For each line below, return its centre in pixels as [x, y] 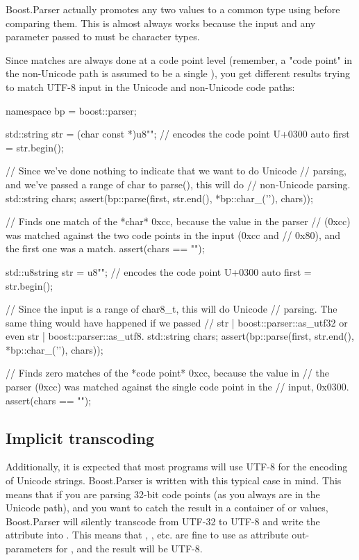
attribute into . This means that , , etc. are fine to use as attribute [147, 535]
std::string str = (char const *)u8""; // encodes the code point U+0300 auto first [178, 134]
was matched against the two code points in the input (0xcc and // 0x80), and [173, 234]
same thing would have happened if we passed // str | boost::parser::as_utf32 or [177, 322]
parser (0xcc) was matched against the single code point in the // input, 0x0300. [177, 387]
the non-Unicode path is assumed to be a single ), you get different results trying [178, 73]
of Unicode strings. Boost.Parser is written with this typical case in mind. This [174, 480]
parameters [29, 549]
